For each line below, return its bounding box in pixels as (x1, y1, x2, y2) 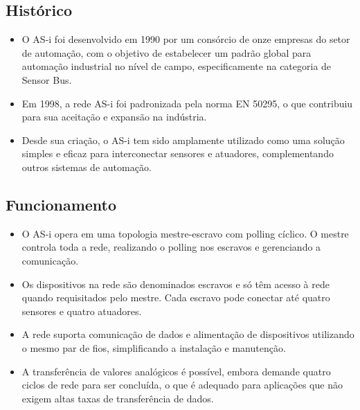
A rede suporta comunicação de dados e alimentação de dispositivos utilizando (21, 327, 354, 341)
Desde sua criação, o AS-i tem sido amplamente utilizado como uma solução (21, 132, 345, 147)
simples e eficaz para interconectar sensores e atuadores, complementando (21, 146, 334, 161)
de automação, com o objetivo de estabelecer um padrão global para (21, 45, 312, 60)
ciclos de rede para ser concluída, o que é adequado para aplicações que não (21, 377, 343, 392)
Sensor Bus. (21, 72, 72, 87)
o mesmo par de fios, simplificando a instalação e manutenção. (21, 340, 286, 355)
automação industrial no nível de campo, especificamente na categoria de (21, 59, 332, 73)
